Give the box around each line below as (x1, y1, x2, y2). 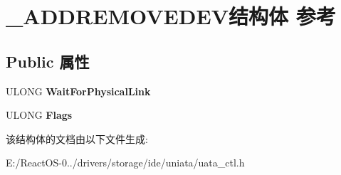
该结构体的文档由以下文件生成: (6, 131, 148, 146)
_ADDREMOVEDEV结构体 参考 (6, 1, 336, 31)
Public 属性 (6, 50, 90, 72)
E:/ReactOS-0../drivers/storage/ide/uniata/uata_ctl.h (6, 155, 245, 170)
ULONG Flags (6, 107, 73, 122)
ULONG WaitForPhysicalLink (6, 83, 151, 98)
